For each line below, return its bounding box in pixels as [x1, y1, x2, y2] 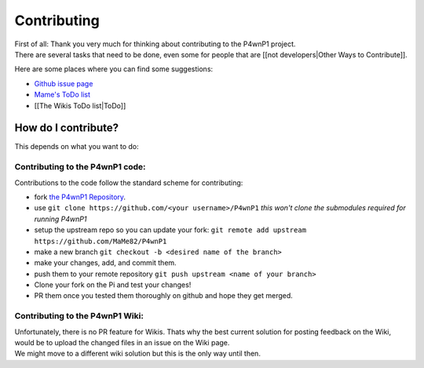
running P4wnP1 [34, 214, 87, 224]
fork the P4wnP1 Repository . [34, 192, 126, 202]
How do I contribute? [14, 122, 119, 135]
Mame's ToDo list [34, 90, 90, 100]
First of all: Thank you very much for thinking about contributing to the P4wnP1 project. [14, 39, 296, 49]
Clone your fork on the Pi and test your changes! [34, 280, 192, 290]
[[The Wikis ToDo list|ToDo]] [34, 100, 126, 110]
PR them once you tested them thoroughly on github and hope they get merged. [34, 291, 294, 301]
